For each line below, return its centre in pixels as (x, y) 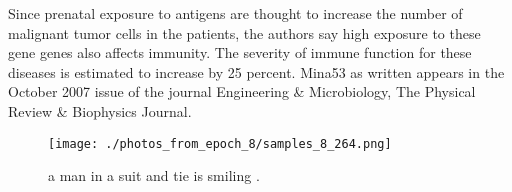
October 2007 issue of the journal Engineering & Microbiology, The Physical (242, 91)
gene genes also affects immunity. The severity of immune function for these (240, 52)
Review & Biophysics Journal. (100, 110)
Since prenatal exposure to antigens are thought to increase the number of (235, 13)
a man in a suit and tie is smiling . (154, 175)
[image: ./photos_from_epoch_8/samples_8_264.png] (220, 143)
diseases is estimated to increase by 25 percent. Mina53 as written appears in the (256, 71)
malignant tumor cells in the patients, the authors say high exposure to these (244, 32)
